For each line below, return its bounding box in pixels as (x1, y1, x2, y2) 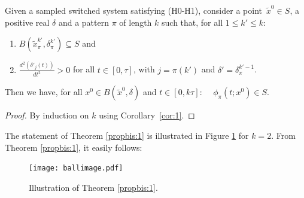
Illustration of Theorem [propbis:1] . (29, 181, 158, 193)
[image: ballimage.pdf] (29, 164, 123, 173)
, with (133, 63, 155, 75)
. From (271, 129, 296, 141)
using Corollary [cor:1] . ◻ (99, 109, 195, 121)
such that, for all (162, 16, 223, 28)
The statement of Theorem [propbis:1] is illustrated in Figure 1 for (5, 129, 249, 141)
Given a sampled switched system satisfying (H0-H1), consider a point (5, 4, 262, 16)
